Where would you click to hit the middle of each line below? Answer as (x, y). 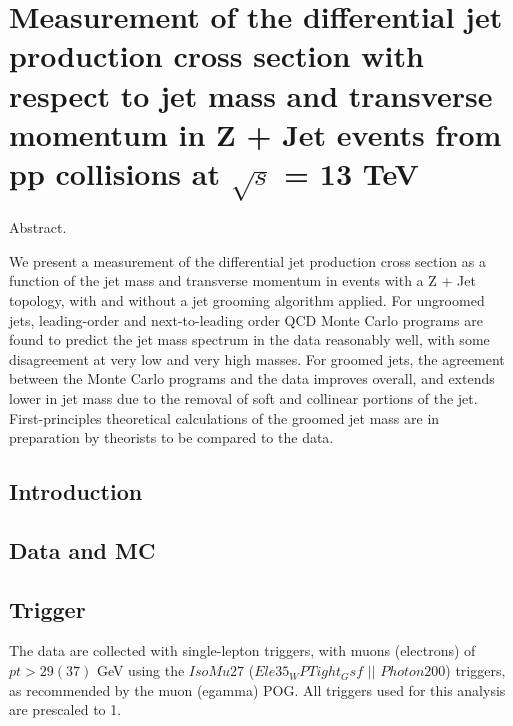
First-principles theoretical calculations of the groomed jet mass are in (224, 417)
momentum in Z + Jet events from (255, 133)
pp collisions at (114, 172)
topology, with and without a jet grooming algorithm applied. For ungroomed (247, 299)
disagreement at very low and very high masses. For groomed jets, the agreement (257, 358)
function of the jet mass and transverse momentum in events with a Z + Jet (242, 280)
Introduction (76, 491)
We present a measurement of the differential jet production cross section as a (247, 260)
